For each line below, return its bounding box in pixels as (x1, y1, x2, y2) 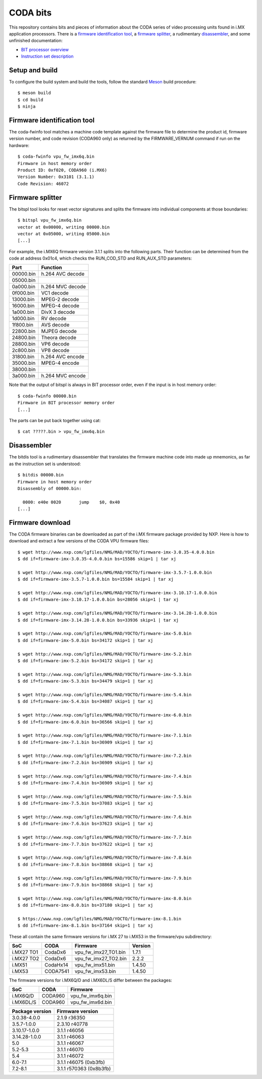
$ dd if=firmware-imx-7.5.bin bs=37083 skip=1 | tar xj (17, 801, 153, 806)
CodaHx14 (44, 962, 68, 968)
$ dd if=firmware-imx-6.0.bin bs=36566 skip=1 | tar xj (17, 719, 153, 725)
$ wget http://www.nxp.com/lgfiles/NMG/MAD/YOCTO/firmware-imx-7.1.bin (17, 733, 192, 738)
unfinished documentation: (9, 38, 63, 44)
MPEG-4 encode (41, 360, 80, 366)
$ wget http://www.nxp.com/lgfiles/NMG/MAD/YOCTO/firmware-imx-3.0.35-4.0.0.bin (17, 549, 215, 555)
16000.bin (12, 302, 35, 309)
